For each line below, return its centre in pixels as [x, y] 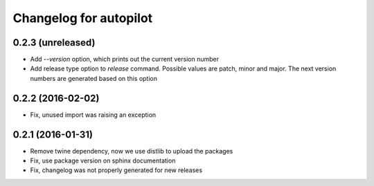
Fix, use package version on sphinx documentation [103, 161]
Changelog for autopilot [83, 18]
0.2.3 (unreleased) [54, 43]
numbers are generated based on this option [93, 78]
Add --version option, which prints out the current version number [125, 59]
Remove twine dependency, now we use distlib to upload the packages [132, 151]
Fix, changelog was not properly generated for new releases [116, 170]
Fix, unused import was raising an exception [93, 115]
